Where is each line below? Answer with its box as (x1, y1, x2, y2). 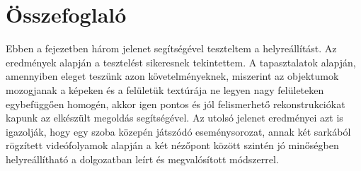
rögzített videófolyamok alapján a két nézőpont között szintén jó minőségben (6, 138, 339, 153)
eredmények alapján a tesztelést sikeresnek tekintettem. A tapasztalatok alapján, (6, 54, 356, 69)
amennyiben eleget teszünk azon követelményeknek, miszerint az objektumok (6, 69, 339, 83)
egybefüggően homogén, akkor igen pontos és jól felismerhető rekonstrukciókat (6, 96, 345, 111)
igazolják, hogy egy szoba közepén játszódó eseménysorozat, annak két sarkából (6, 124, 351, 138)
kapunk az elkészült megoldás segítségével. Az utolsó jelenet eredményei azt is (6, 110, 343, 125)
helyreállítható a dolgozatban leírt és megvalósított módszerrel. (6, 151, 279, 166)
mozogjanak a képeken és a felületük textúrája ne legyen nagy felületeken (6, 82, 324, 97)
